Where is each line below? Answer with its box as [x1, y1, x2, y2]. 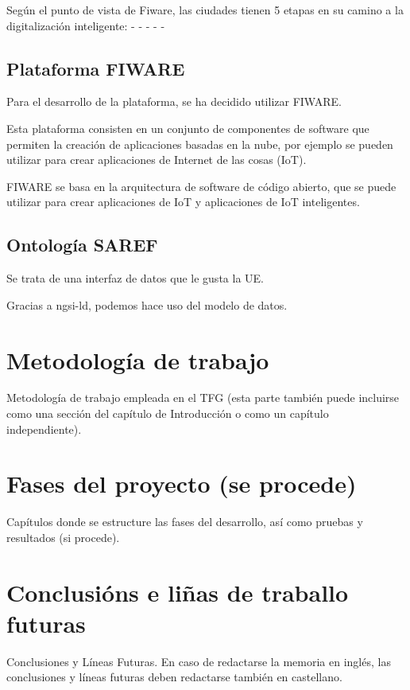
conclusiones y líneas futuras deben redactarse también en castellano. [6, 669, 342, 685]
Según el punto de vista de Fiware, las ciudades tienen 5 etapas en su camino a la [6, 2, 404, 18]
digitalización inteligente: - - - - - [6, 17, 165, 33]
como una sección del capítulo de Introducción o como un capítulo [6, 405, 329, 422]
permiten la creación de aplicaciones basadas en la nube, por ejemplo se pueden [6, 135, 393, 152]
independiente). [6, 420, 82, 437]
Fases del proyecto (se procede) [6, 467, 357, 500]
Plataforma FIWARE [6, 56, 185, 80]
